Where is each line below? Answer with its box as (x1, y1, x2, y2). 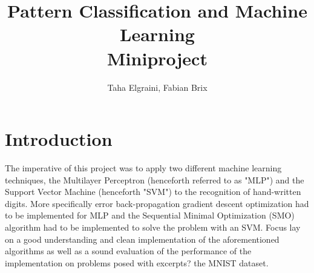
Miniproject (107, 45, 208, 70)
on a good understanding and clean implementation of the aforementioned (5, 232, 280, 245)
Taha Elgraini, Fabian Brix (107, 81, 208, 93)
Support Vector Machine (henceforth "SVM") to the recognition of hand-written (5, 185, 301, 198)
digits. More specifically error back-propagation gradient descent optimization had (5, 197, 309, 209)
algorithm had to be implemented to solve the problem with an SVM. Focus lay (5, 221, 301, 233)
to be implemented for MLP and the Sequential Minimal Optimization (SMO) (5, 209, 295, 222)
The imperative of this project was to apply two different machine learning (5, 162, 282, 174)
